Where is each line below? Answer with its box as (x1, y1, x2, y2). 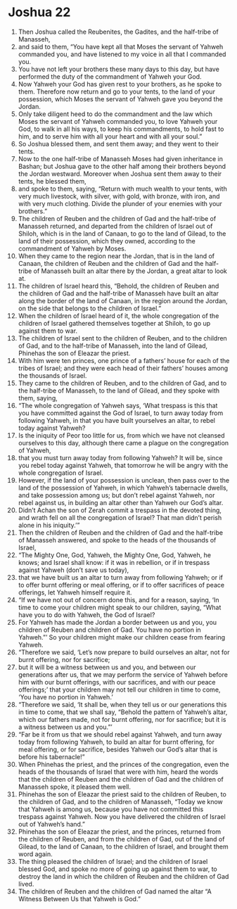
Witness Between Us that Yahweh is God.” (18, 894, 141, 903)
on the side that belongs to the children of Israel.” (18, 304, 162, 312)
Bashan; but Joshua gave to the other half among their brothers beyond (18, 162, 226, 170)
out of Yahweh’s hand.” (18, 820, 85, 828)
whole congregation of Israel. (18, 469, 104, 477)
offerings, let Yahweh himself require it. (18, 588, 132, 597)
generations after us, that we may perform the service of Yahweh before (18, 670, 228, 679)
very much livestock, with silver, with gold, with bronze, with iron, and (18, 191, 220, 201)
